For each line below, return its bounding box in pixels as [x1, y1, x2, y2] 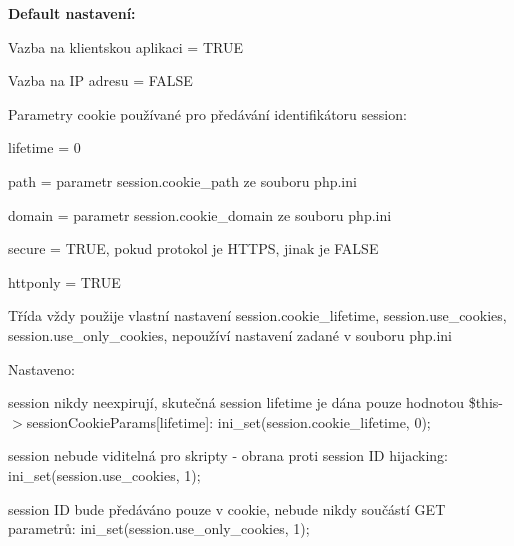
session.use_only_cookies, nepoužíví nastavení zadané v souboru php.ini [8, 324, 452, 345]
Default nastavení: [8, 3, 136, 23]
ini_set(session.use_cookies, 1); [8, 464, 201, 485]
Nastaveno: [8, 358, 75, 379]
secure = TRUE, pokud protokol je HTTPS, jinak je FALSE [8, 238, 379, 259]
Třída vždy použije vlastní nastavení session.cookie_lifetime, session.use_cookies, [8, 305, 507, 326]
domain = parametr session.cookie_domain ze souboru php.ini [8, 204, 392, 225]
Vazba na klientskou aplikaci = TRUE [8, 36, 243, 57]
